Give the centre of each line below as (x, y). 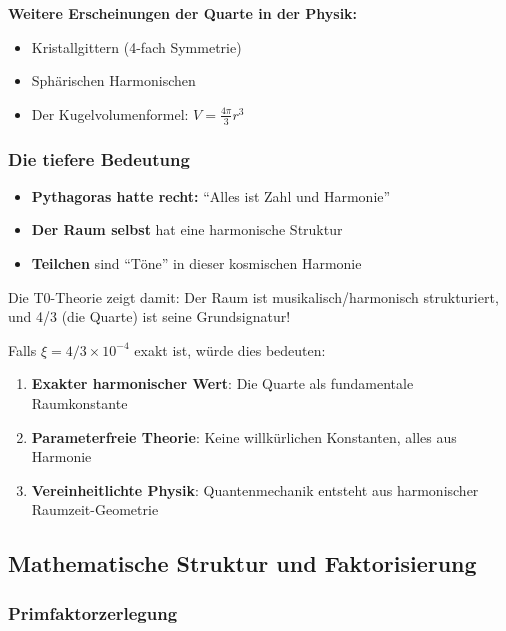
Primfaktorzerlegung (93, 612)
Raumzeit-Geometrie (95, 509)
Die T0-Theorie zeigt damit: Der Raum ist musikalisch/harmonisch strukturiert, (253, 296)
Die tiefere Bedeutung (99, 158)
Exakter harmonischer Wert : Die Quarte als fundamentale (222, 383)
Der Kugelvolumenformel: (110, 113)
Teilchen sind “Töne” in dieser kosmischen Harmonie (196, 263)
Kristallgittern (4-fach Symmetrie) (136, 46)
